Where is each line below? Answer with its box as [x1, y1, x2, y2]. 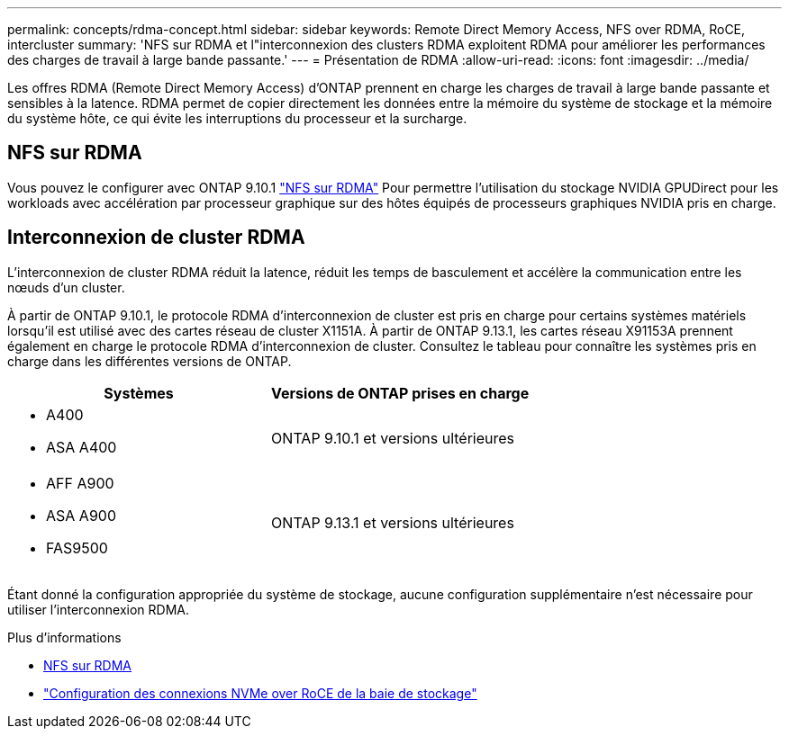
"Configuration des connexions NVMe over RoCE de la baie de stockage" [43, 685, 477, 701]
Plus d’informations [7, 629, 122, 645]
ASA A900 [46, 506, 116, 525]
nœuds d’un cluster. [7, 279, 125, 295]
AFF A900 [46, 473, 114, 492]
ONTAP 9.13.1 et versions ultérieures [271, 513, 514, 532]
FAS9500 [46, 538, 108, 557]
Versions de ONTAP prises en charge [271, 383, 530, 402]
